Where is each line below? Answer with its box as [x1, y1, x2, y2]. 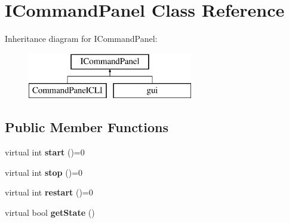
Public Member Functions [5, 118, 168, 136]
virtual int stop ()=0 [5, 166, 83, 178]
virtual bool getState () [5, 206, 95, 218]
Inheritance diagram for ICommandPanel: [5, 32, 158, 45]
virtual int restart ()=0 [5, 186, 93, 198]
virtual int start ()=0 [5, 146, 85, 158]
